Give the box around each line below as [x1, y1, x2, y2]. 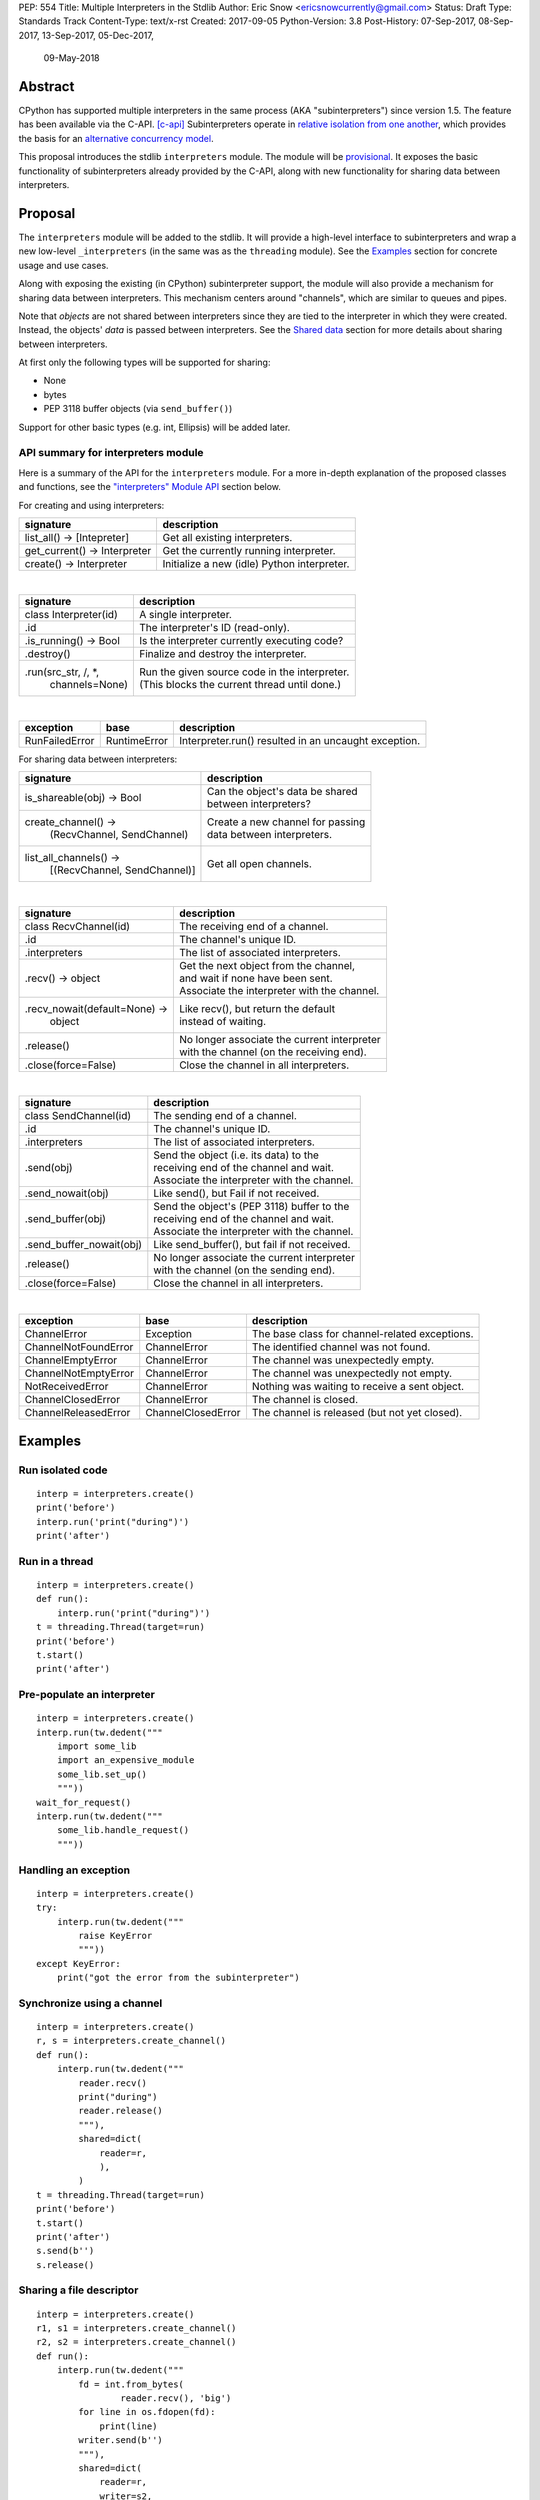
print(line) [99, 2420, 158, 2432]
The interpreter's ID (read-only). [139, 621, 290, 635]
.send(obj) [24, 1160, 74, 1174]
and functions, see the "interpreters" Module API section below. [18, 481, 282, 493]
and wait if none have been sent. [178, 971, 334, 985]
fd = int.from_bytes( [78, 2378, 185, 2390]
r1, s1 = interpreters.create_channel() [36, 2323, 237, 2334]
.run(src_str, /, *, [24, 665, 100, 679]
